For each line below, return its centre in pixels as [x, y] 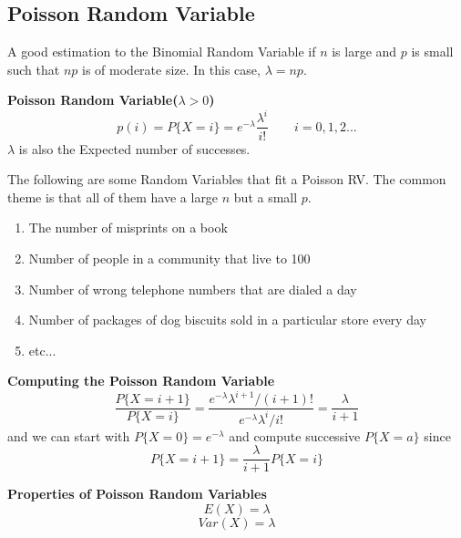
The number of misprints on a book [128, 228]
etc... [42, 350]
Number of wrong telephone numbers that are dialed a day [193, 289]
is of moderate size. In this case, [171, 69]
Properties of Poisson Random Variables [137, 494]
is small [432, 52]
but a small [266, 197]
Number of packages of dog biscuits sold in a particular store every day [227, 320]
